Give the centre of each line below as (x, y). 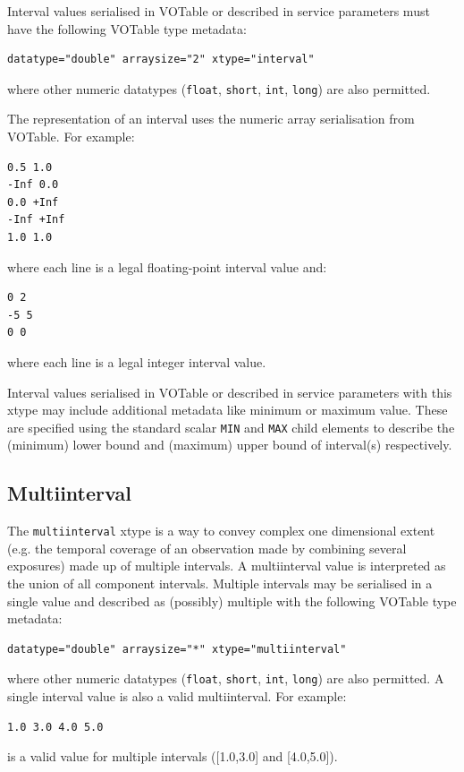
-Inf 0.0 (33, 185)
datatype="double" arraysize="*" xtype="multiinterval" (177, 649)
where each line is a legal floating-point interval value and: (167, 266)
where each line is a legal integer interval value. (137, 361)
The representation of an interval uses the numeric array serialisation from (211, 119)
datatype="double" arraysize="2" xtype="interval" (161, 60)
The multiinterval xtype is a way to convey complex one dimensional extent (221, 531)
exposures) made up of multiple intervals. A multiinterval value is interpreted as (227, 566)
